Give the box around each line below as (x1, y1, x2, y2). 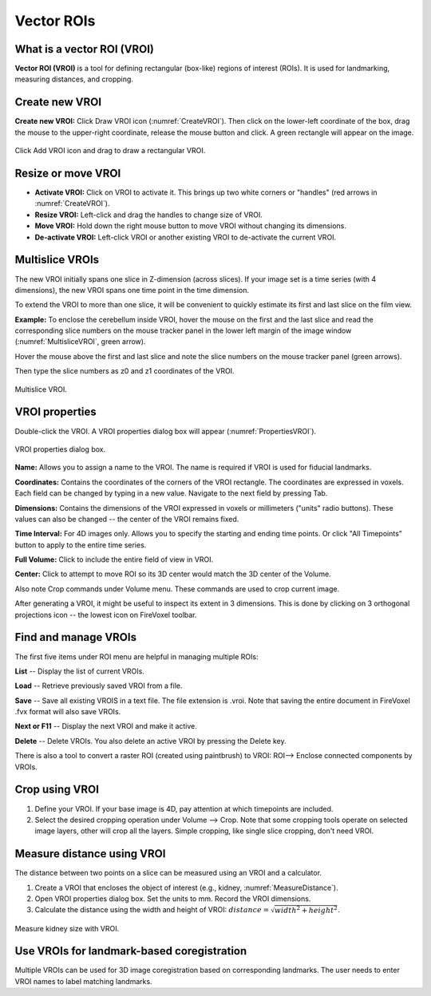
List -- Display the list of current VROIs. (14, 666, 145, 676)
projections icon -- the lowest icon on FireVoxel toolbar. (14, 610, 197, 619)
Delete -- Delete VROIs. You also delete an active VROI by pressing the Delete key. (14, 736, 287, 745)
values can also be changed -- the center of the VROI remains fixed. (14, 514, 239, 524)
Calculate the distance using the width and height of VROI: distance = (34, 905, 270, 915)
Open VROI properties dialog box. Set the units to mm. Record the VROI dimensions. (34, 894, 311, 903)
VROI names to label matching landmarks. (14, 976, 152, 986)
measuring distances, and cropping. (14, 74, 133, 84)
